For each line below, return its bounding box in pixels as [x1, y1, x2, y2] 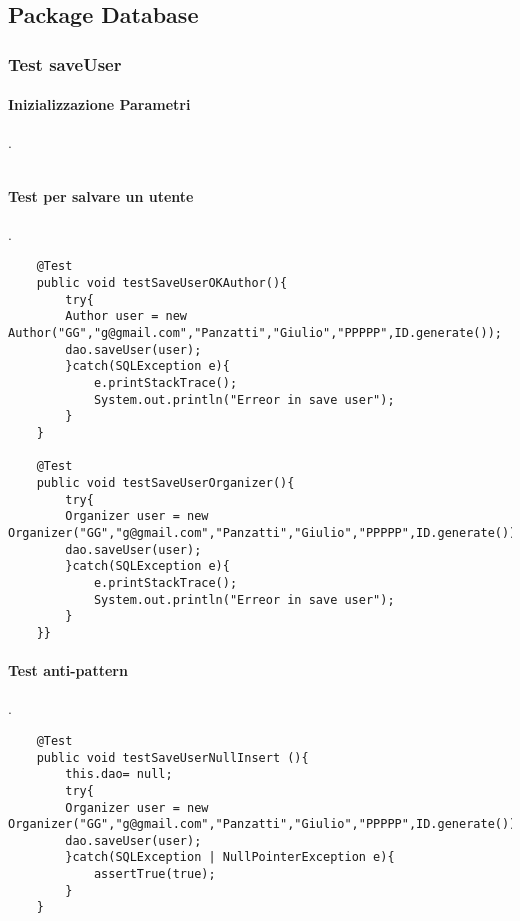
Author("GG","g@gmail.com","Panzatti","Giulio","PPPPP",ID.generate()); [8, 326, 502, 341]
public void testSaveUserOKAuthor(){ [36, 276, 288, 291]
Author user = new [65, 309, 187, 324]
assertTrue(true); [93, 867, 216, 882]
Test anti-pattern [8, 660, 128, 681]
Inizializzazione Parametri [8, 94, 191, 115]
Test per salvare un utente [8, 185, 194, 206]
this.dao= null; [65, 767, 173, 782]
